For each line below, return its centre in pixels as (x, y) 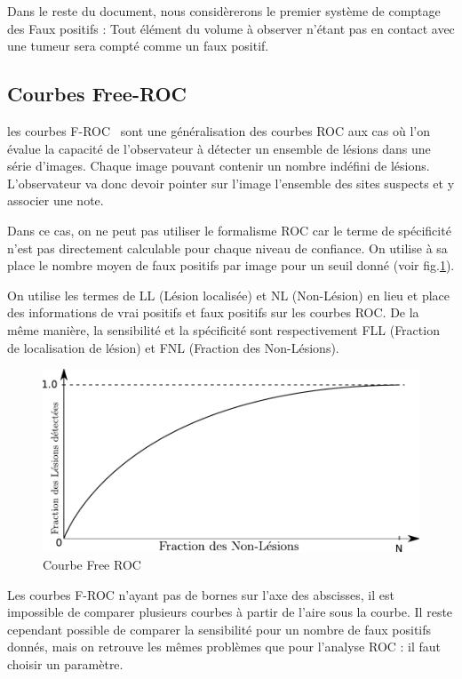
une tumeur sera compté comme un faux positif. (138, 46)
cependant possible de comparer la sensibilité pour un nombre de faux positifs (219, 629)
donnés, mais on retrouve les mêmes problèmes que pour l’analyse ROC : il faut (224, 647)
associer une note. (56, 200)
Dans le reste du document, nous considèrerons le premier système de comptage (224, 11)
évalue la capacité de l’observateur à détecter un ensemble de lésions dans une (219, 148)
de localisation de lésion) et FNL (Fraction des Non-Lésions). (173, 347)
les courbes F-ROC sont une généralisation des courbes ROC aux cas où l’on (219, 130)
